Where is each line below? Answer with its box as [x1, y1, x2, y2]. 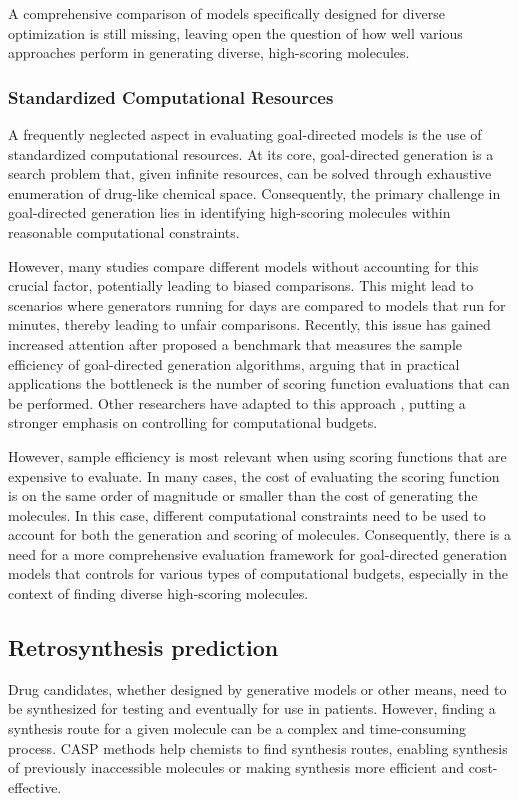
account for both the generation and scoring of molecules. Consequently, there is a [8, 524, 511, 545]
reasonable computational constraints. [8, 221, 240, 242]
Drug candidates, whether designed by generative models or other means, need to [8, 678, 507, 699]
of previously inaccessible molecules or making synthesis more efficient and [8, 757, 464, 778]
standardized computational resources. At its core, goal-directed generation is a [8, 143, 494, 164]
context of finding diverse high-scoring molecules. [8, 583, 309, 604]
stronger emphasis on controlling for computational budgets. [8, 412, 378, 433]
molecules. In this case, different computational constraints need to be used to [8, 504, 486, 525]
